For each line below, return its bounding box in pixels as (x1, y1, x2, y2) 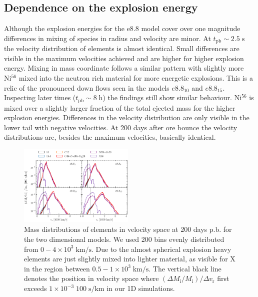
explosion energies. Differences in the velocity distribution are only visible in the (4, 112, 249, 123)
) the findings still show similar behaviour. (102, 92, 232, 103)
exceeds (24, 283, 47, 293)
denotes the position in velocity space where (24, 273, 159, 283)
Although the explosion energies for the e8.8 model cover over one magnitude (4, 23, 240, 34)
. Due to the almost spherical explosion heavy (91, 243, 231, 254)
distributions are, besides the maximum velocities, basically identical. (4, 132, 216, 142)
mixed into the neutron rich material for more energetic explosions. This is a (18, 73, 253, 83)
